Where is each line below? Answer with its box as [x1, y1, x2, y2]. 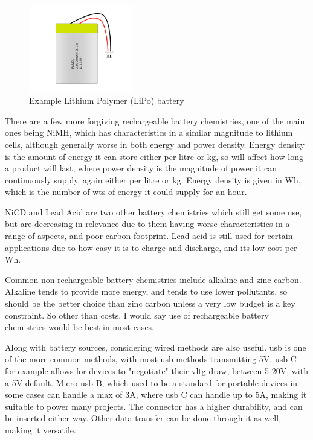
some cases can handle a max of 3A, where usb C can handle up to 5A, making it [5, 388, 307, 401]
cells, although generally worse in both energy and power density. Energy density [5, 138, 305, 150]
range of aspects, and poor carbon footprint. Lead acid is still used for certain [5, 229, 293, 242]
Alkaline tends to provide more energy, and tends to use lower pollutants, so [5, 285, 288, 298]
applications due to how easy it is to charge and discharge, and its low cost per [5, 241, 297, 253]
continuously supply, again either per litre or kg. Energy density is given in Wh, [5, 173, 301, 186]
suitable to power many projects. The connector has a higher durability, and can [5, 400, 303, 412]
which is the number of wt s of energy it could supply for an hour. [5, 185, 247, 198]
